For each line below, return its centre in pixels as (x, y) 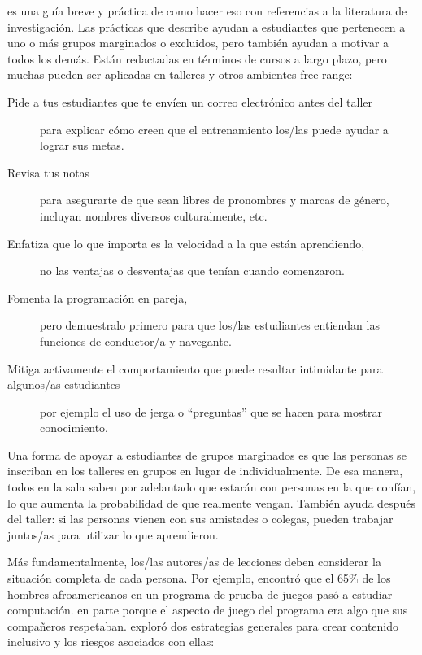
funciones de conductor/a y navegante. (136, 341)
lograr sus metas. (82, 145)
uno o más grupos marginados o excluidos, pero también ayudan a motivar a (198, 43)
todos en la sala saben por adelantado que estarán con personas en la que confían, (212, 487)
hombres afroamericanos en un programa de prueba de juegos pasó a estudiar (200, 594)
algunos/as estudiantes (64, 384)
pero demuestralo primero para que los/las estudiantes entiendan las (210, 325)
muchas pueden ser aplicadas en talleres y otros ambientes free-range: (180, 74)
